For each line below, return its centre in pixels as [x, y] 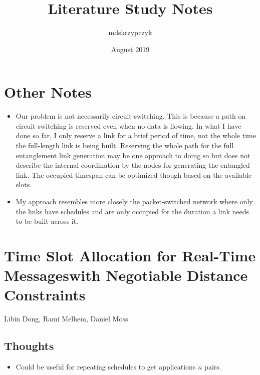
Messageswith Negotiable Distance [126, 275]
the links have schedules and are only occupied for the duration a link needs [132, 211]
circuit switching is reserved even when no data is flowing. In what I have [128, 125]
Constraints [45, 295]
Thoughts [29, 346]
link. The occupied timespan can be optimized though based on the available [134, 174]
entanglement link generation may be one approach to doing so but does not [133, 155]
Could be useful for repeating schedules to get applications [106, 367]
